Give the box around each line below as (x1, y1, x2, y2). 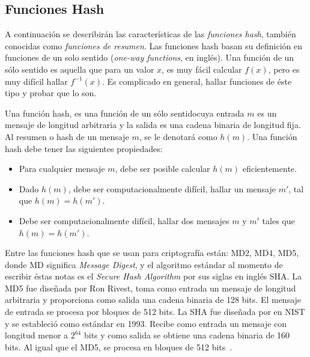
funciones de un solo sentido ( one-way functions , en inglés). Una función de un (5, 51, 294, 64)
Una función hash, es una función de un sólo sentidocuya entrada (5, 106, 245, 119)
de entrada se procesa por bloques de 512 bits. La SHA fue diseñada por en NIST (5, 305, 305, 318)
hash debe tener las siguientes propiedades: (5, 142, 163, 154)
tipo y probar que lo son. (5, 87, 97, 99)
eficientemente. (242, 162, 297, 175)
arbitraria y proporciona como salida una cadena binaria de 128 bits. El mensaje (5, 293, 302, 306)
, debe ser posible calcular (115, 162, 210, 175)
